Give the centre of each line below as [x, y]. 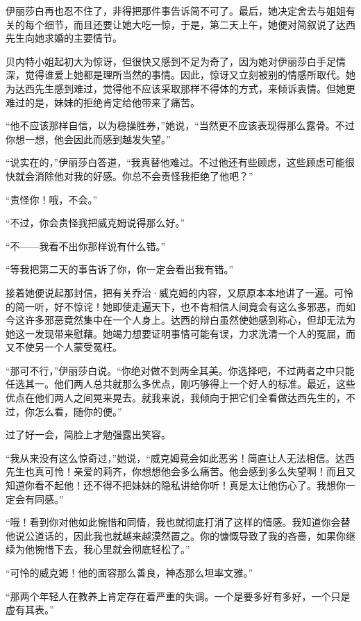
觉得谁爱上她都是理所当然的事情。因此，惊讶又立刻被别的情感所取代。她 [190, 75]
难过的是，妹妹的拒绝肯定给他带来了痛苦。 [103, 102]
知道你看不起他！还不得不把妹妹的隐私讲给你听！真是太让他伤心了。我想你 [176, 485]
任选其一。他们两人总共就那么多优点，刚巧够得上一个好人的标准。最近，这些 [180, 384]
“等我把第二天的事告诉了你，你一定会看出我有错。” [120, 269]
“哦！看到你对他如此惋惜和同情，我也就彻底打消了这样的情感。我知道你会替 [178, 522]
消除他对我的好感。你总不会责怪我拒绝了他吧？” [144, 175]
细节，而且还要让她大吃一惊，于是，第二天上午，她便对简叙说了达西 [200, 24]
